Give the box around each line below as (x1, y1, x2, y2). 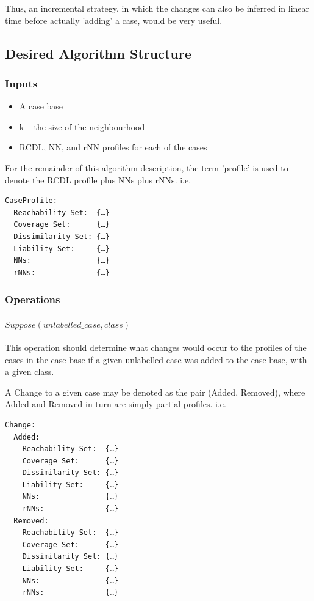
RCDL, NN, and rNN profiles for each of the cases (19, 141, 207, 153)
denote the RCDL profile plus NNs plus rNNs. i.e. (5, 173, 191, 186)
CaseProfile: (5, 196, 57, 205)
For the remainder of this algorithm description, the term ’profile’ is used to (5, 161, 288, 174)
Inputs (5, 75, 38, 90)
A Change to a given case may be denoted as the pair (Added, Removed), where (5, 385, 305, 398)
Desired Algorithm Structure (5, 43, 191, 62)
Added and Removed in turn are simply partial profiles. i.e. (5, 397, 226, 410)
